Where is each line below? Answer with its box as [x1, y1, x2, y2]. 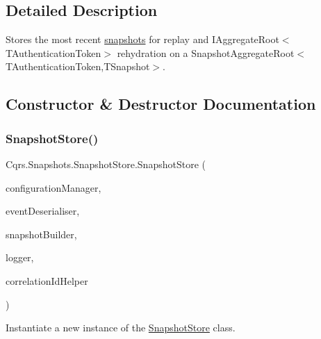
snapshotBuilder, [6, 226, 77, 241]
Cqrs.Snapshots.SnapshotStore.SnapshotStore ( [6, 156, 206, 171]
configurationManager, [6, 180, 101, 195]
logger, [6, 250, 34, 265]
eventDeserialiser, [6, 204, 80, 218]
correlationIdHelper [6, 273, 88, 288]
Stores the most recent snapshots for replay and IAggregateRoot [6, 32, 279, 47]
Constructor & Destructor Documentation [6, 93, 316, 115]
